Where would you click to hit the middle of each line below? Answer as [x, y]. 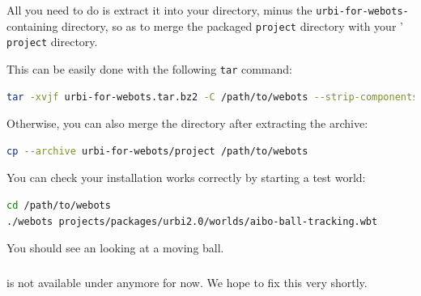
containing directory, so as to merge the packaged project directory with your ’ [205, 25]
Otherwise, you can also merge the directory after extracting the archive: [187, 123]
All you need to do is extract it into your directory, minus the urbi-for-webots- [208, 10]
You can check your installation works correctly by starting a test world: [186, 178]
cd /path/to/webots [59, 205]
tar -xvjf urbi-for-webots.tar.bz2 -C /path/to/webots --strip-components [213, 97]
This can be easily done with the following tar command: [149, 68]
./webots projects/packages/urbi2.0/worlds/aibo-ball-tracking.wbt [192, 221]
